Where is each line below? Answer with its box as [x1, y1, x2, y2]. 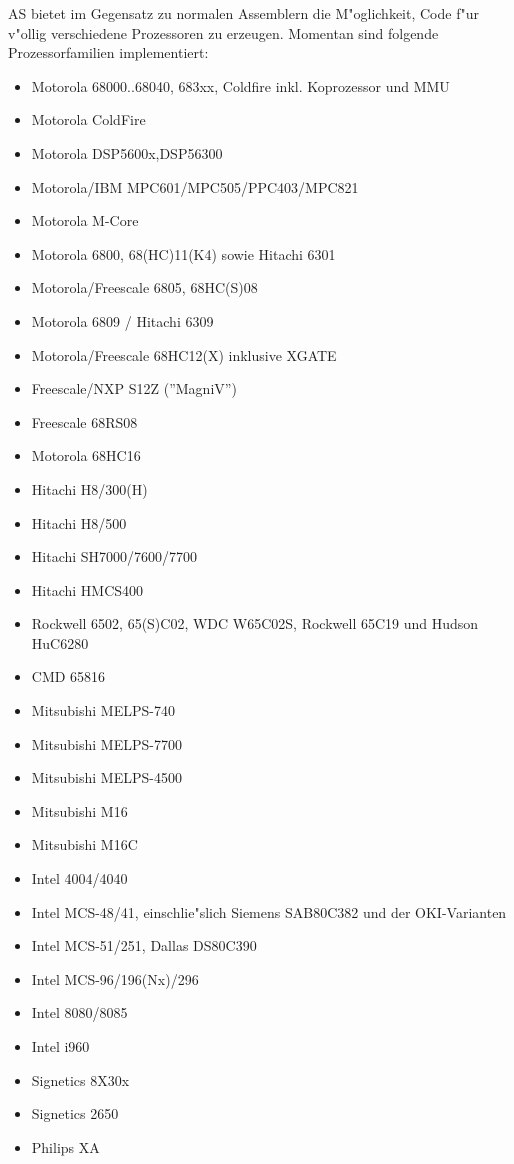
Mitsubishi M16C [31, 834, 138, 855]
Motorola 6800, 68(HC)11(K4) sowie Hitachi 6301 [31, 243, 336, 264]
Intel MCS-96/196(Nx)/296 [31, 968, 199, 989]
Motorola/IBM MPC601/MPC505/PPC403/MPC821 [31, 176, 359, 197]
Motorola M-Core [31, 210, 139, 231]
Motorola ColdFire [31, 109, 146, 130]
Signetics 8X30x [31, 1069, 130, 1090]
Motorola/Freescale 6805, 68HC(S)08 [31, 277, 258, 298]
